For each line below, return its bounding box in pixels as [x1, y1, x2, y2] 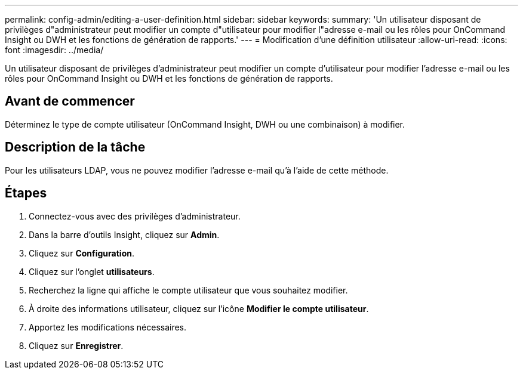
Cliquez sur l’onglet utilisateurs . [29, 266, 155, 277]
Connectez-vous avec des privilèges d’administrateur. [29, 211, 241, 221]
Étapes [5, 186, 47, 201]
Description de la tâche [5, 140, 146, 155]
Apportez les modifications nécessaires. [29, 322, 187, 332]
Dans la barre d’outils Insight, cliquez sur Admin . [29, 229, 220, 240]
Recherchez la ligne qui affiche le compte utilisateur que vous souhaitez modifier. [29, 285, 348, 295]
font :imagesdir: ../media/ [5, 45, 104, 55]
